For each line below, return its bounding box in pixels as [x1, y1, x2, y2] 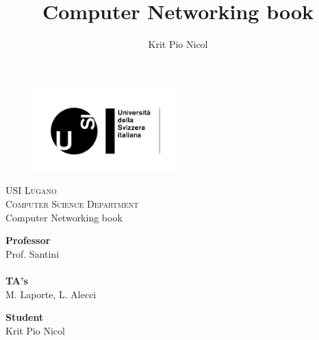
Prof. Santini [5, 246, 60, 260]
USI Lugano [5, 183, 57, 197]
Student [5, 310, 44, 324]
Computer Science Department [5, 197, 139, 211]
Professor [5, 233, 51, 247]
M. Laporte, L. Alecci [5, 287, 97, 301]
